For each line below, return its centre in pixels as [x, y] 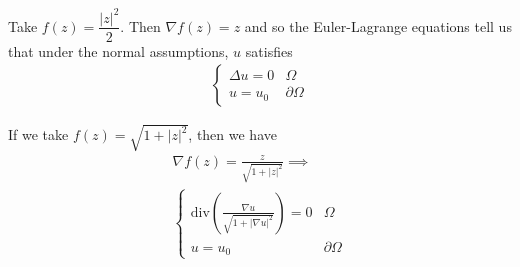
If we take [38, 134]
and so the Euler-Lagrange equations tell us [378, 25]
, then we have [232, 134]
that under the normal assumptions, [118, 50]
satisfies [269, 50]
